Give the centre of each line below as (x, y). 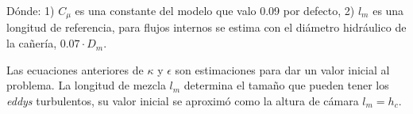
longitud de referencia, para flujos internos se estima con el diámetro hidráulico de (206, 27)
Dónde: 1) (31, 10)
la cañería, (32, 43)
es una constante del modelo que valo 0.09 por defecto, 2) (215, 10)
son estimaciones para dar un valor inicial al (282, 69)
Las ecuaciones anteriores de (75, 69)
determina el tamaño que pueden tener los (286, 85)
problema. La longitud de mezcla (86, 85)
